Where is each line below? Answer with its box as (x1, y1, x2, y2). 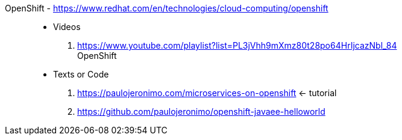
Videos (53, 22, 81, 32)
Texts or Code (53, 69, 109, 79)
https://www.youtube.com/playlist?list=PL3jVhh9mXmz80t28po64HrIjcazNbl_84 (77, 40, 397, 50)
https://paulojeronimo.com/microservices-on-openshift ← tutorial (77, 88, 337, 98)
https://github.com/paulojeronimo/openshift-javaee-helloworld (77, 106, 325, 117)
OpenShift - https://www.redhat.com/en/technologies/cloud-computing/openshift (5, 3, 328, 13)
